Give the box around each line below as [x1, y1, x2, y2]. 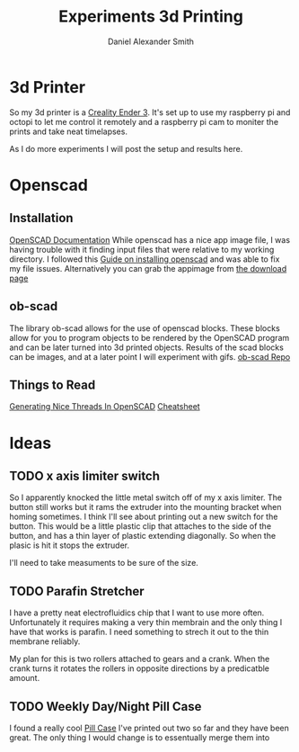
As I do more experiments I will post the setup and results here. [9, 143, 243, 154]
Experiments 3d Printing [57, 6, 244, 27]
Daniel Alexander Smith [107, 36, 195, 47]
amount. [9, 673, 40, 684]
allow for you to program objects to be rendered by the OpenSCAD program [9, 332, 290, 343]
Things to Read [9, 377, 96, 392]
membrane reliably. [9, 636, 81, 647]
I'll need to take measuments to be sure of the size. [9, 558, 199, 568]
